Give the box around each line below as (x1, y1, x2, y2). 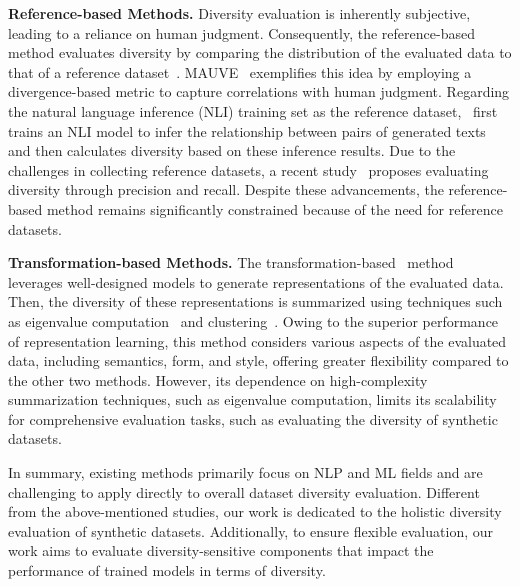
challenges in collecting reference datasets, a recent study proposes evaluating (8, 159, 489, 180)
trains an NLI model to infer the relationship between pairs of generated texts (8, 120, 486, 141)
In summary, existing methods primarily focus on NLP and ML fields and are (8, 462, 483, 483)
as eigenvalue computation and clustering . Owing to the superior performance (8, 310, 499, 331)
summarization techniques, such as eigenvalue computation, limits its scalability (8, 389, 497, 410)
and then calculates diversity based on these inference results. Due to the (8, 140, 456, 161)
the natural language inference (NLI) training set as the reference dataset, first (8, 100, 498, 121)
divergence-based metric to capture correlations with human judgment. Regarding (8, 81, 510, 102)
